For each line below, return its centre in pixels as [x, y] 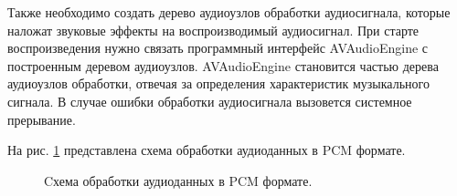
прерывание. [42, 119]
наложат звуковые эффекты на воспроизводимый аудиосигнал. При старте [213, 30]
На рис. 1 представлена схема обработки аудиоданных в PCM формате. [207, 150]
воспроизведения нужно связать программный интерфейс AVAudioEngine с [218, 48]
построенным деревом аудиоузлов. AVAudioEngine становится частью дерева [223, 65]
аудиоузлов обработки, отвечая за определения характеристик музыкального [218, 83]
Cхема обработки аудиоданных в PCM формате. [178, 180]
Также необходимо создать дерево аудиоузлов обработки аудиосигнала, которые [229, 12]
